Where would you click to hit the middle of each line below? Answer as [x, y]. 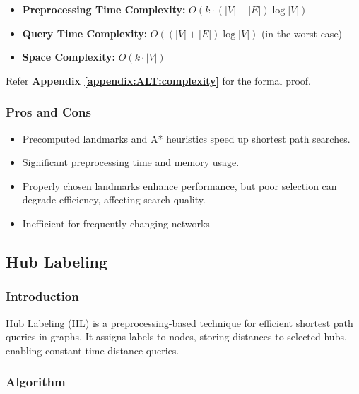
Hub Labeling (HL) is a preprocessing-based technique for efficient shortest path [179, 322]
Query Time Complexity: [85, 33]
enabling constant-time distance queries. [93, 350]
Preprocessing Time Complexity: [104, 9]
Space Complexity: [69, 57]
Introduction [42, 296]
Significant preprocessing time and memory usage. [131, 162]
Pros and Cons [48, 112]
